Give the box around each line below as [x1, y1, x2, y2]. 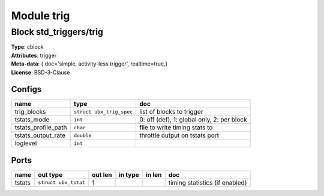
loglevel [14, 139, 37, 147]
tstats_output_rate [14, 131, 66, 139]
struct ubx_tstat [38, 179, 85, 186]
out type [38, 170, 63, 179]
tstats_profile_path [14, 123, 67, 132]
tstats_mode [14, 115, 50, 124]
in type [119, 170, 139, 179]
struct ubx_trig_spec [74, 108, 133, 115]
